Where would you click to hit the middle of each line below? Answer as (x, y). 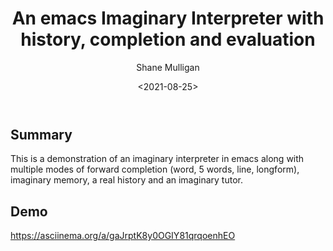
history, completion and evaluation (168, 39)
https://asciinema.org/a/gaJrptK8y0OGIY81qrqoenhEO (123, 236)
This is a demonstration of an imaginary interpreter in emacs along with (157, 159)
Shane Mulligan (168, 67)
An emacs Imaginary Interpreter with (168, 18)
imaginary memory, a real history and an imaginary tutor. (126, 180)
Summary (41, 134)
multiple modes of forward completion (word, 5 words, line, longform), (155, 169)
